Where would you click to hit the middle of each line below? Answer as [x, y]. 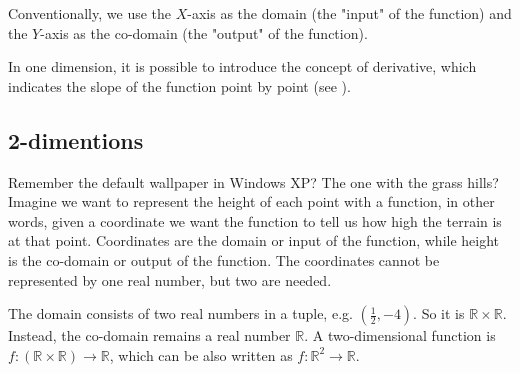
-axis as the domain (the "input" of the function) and [349, 13]
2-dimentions [76, 139]
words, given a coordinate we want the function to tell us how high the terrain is [255, 220]
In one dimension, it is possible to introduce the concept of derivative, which [242, 66]
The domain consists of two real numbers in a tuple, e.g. [180, 313]
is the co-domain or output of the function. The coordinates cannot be [224, 259]
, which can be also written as [201, 354]
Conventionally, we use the [90, 13]
